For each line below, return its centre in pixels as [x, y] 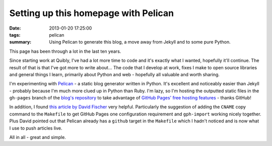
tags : [15, 35]
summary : [20, 42]
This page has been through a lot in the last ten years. [65, 51]
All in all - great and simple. [38, 137]
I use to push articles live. [36, 128]
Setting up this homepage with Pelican [91, 13]
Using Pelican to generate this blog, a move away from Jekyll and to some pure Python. [140, 42]
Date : [15, 28]
